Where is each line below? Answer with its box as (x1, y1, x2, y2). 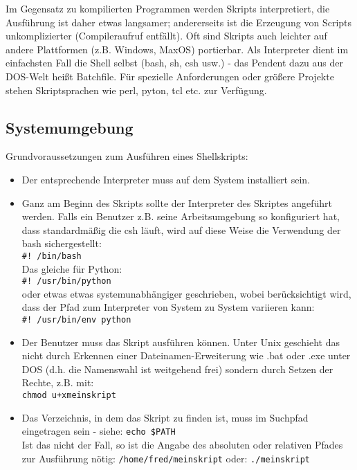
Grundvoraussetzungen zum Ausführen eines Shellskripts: (6, 149, 248, 163)
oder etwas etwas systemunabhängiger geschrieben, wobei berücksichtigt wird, (21, 286, 351, 300)
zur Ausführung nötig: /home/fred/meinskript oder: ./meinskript (21, 451, 310, 465)
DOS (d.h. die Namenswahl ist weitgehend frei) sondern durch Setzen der (21, 361, 333, 376)
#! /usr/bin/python (21, 276, 111, 287)
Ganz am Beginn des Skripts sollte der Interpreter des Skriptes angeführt (21, 195, 332, 210)
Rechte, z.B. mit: (21, 375, 94, 390)
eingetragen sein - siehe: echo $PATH (21, 424, 176, 438)
